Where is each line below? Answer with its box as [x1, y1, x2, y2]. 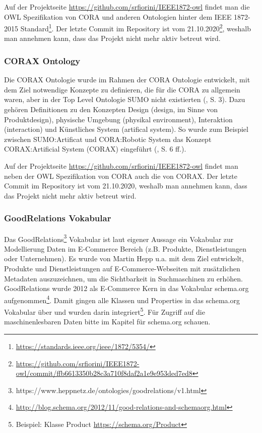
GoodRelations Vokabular [4, 212, 111, 224]
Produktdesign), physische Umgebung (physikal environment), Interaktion [4, 114, 233, 124]
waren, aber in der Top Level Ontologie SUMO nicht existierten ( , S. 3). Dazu [4, 94, 245, 105]
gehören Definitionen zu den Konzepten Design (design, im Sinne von [4, 104, 218, 115]
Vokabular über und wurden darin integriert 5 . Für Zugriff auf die [4, 305, 205, 317]
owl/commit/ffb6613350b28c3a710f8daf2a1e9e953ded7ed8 [16, 368, 192, 378]
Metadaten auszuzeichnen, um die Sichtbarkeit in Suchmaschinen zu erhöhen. [4, 273, 243, 283]
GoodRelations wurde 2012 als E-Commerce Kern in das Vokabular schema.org [4, 283, 249, 294]
